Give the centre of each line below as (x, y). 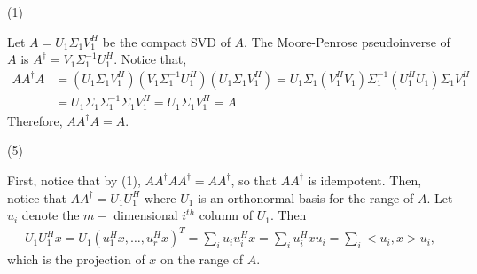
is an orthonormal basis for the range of (306, 197)
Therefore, (35, 120)
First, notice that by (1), (74, 180)
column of (226, 215)
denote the (51, 215)
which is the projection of (76, 259)
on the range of (202, 259)
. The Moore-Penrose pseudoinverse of (347, 41)
